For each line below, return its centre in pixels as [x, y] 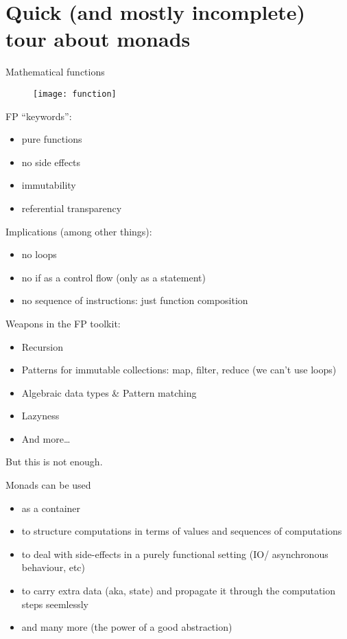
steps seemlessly [55, 604]
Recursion [42, 346]
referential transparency [72, 208]
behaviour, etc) [53, 567]
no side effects [51, 162]
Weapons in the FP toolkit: [63, 323]
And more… [46, 438]
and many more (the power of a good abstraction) [127, 627]
